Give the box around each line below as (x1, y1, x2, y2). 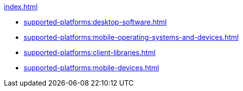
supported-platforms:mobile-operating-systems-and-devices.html (24, 33, 239, 41)
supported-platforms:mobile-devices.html (24, 63, 159, 72)
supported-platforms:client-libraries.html (24, 48, 156, 57)
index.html (4, 2, 38, 11)
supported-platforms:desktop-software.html (24, 18, 167, 26)
